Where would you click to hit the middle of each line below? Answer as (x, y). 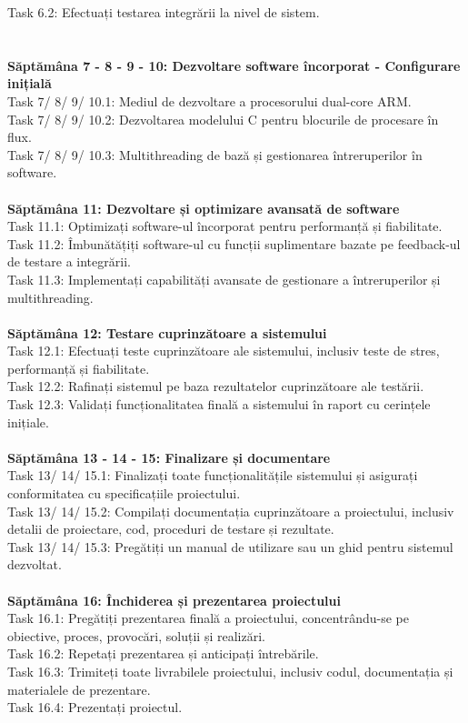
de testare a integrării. (69, 261)
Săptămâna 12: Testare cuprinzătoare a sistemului (167, 332)
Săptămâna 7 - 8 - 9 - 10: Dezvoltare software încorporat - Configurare (234, 65)
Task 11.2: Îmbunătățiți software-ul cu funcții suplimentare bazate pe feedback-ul (234, 243)
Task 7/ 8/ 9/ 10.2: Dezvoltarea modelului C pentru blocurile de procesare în (223, 119)
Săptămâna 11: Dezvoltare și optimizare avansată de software (204, 208)
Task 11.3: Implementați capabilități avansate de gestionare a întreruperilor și (224, 279)
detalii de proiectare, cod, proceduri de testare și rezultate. (171, 529)
